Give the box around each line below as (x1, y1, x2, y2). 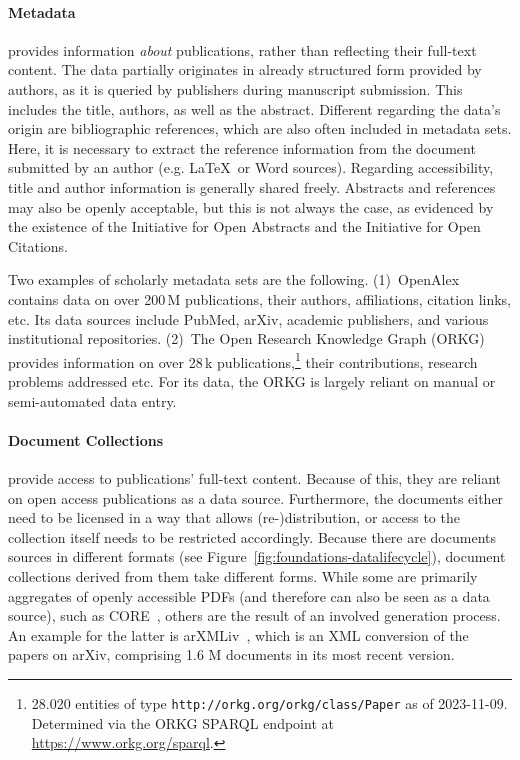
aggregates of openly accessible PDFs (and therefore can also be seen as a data (8, 585, 490, 606)
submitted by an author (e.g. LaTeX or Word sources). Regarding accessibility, (8, 157, 494, 178)
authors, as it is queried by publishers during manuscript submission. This (8, 78, 463, 99)
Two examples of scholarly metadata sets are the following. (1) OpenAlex (8, 269, 460, 290)
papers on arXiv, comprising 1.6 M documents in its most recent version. (8, 644, 455, 665)
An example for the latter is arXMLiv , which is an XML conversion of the (8, 624, 469, 645)
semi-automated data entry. (8, 390, 177, 411)
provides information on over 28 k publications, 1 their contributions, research (8, 348, 478, 372)
